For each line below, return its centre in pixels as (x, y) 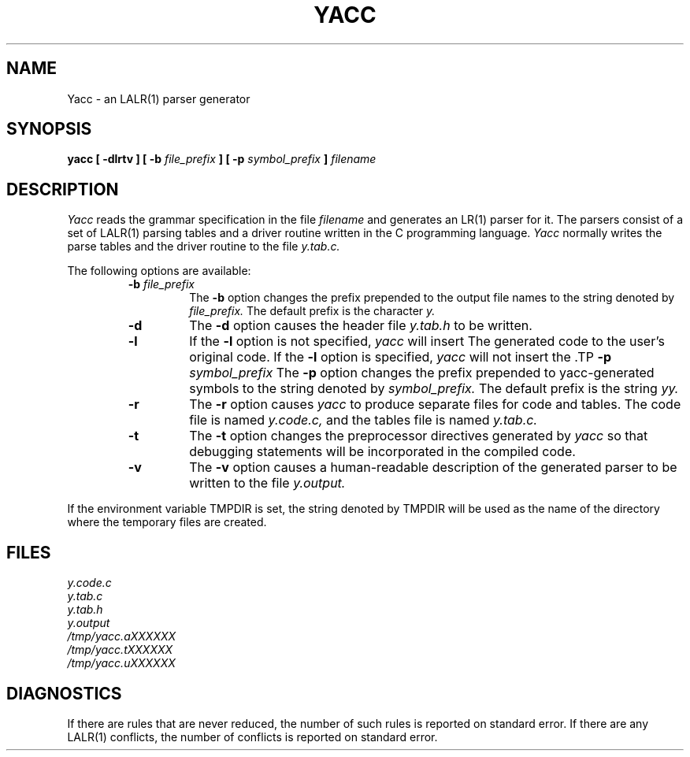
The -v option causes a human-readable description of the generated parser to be (433, 468)
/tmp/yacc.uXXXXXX (121, 663)
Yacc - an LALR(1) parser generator (159, 98)
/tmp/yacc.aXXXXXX (122, 636)
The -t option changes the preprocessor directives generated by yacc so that (419, 436)
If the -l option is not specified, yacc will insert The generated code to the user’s (427, 341)
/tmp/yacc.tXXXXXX (120, 650)
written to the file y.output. (267, 483)
